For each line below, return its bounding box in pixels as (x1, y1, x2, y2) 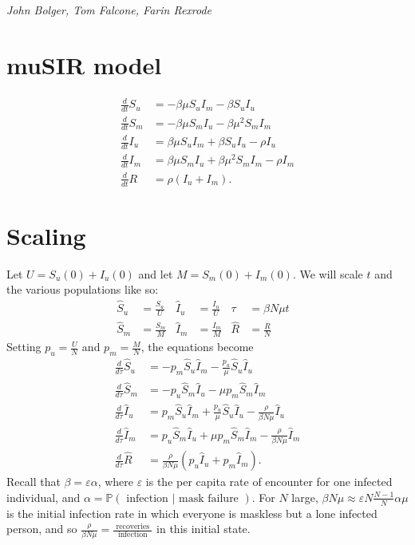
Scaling (6, 219, 86, 251)
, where (97, 473, 133, 490)
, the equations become (140, 338, 254, 355)
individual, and (6, 488, 81, 505)
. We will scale (292, 265, 363, 282)
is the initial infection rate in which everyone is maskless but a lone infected (6, 504, 377, 521)
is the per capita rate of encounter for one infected (145, 473, 393, 490)
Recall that (6, 473, 61, 490)
